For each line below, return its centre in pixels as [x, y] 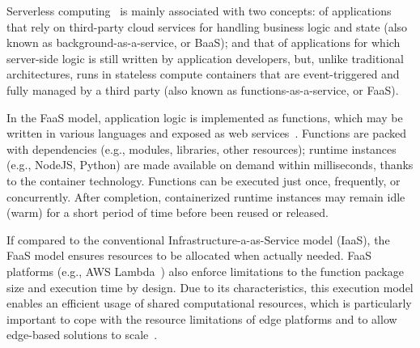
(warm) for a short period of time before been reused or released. [168, 212]
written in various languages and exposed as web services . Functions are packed [206, 133]
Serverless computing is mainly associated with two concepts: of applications [199, 11]
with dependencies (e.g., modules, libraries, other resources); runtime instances [202, 149]
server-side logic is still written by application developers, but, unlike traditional [206, 58]
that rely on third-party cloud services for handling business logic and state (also [207, 26]
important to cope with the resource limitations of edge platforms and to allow [202, 318]
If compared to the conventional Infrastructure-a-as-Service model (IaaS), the [198, 239]
